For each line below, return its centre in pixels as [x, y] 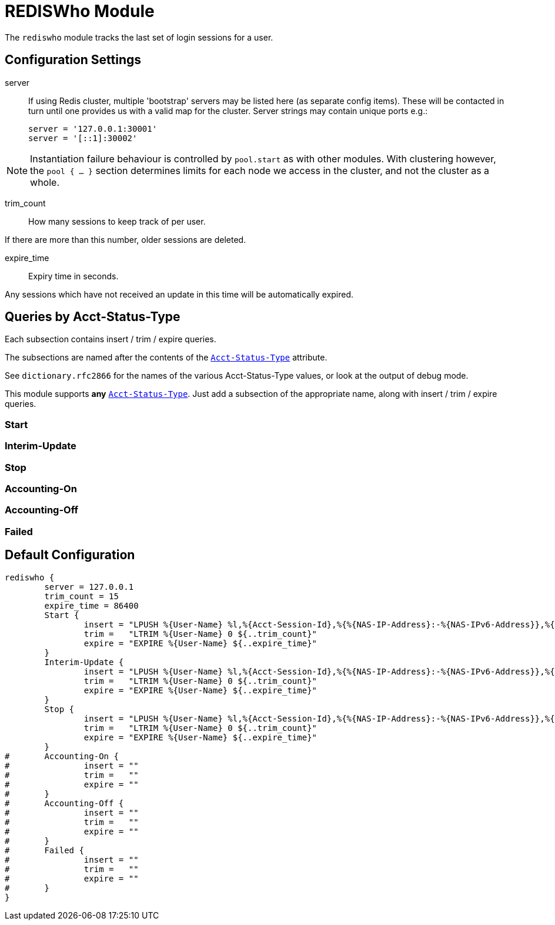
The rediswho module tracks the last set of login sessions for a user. [139, 37]
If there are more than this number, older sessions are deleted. [126, 239]
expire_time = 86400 [91, 605]
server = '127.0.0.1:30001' [93, 128]
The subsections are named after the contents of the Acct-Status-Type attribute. [166, 358]
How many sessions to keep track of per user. [117, 221]
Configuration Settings [73, 60]
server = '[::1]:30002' [83, 138]
